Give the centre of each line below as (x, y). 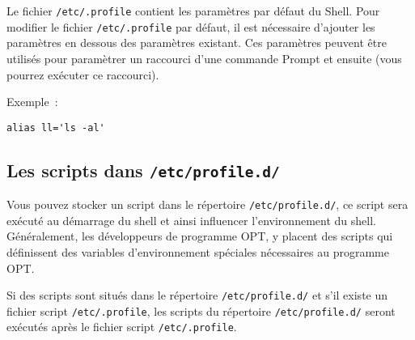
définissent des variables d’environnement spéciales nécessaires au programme (198, 251)
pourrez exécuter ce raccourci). (83, 74)
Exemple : (32, 102)
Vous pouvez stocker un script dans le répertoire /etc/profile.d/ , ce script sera (207, 204)
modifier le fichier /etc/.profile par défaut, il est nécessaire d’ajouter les (191, 26)
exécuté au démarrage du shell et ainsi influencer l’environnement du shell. (191, 220)
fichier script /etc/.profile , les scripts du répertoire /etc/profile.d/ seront (201, 310)
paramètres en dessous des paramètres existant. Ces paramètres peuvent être (197, 42)
